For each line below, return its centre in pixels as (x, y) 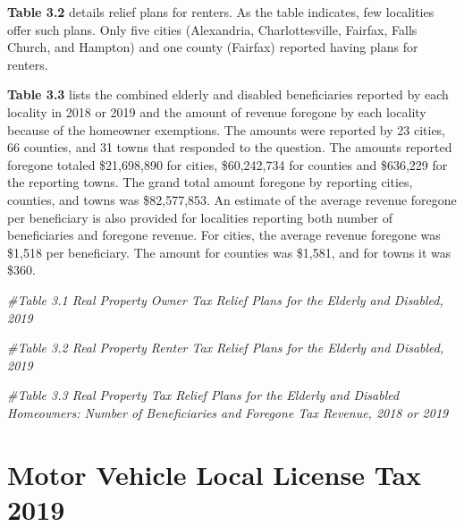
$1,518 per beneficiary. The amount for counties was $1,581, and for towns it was (229, 252)
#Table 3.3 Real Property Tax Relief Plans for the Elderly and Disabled (203, 395)
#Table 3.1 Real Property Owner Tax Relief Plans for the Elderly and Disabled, (225, 299)
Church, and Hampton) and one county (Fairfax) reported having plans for (213, 47)
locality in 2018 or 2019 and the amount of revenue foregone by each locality (217, 111)
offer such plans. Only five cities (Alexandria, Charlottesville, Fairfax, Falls (212, 29)
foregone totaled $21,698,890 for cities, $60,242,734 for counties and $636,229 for (228, 164)
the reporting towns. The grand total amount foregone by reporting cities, (210, 182)
